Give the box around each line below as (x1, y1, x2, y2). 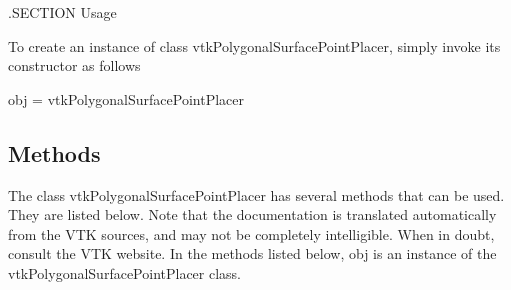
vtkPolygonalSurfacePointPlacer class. (8, 262, 242, 283)
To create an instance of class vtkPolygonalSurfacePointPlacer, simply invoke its (8, 35, 501, 56)
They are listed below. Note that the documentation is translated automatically (8, 204, 497, 225)
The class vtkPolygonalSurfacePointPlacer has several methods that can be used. (8, 184, 505, 205)
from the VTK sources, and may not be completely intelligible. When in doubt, (8, 223, 495, 244)
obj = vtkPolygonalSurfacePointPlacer (8, 88, 244, 109)
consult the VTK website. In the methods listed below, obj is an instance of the (8, 243, 497, 264)
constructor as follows (8, 55, 141, 76)
